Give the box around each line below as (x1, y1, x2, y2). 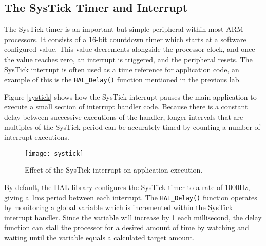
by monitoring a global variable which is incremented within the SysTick (4, 202, 233, 213)
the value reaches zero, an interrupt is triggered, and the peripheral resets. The (4, 53, 253, 64)
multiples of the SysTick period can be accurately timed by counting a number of (4, 121, 260, 132)
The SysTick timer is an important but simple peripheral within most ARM (4, 24, 243, 34)
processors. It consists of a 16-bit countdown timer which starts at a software (4, 33, 246, 44)
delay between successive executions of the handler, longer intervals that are (4, 111, 243, 122)
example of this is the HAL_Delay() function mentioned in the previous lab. (4, 74, 241, 85)
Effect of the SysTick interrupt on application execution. (25, 164, 203, 175)
